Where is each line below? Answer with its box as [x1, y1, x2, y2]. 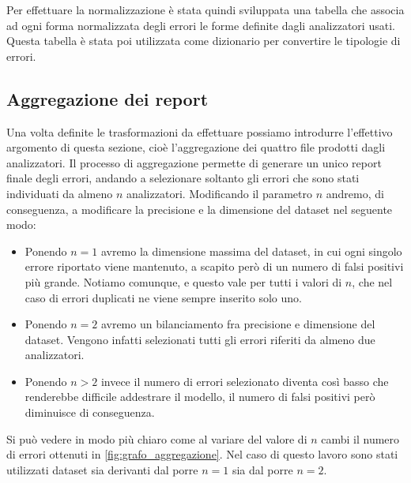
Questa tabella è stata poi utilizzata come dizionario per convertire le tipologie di [6, 32, 401, 49]
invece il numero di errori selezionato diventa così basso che [100, 373, 389, 389]
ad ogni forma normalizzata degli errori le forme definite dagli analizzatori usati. [6, 17, 395, 33]
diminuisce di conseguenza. [25, 404, 155, 421]
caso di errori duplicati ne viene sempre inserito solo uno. [25, 289, 302, 305]
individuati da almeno [6, 185, 113, 201]
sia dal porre [232, 461, 293, 477]
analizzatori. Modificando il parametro [126, 185, 312, 201]
